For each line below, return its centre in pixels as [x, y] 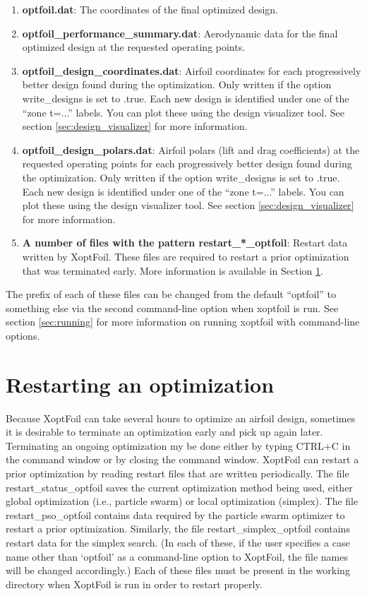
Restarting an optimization [140, 384]
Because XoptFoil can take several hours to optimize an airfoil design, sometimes [181, 418]
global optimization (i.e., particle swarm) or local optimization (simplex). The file [182, 501]
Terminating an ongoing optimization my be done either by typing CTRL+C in [178, 445]
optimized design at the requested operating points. [134, 47]
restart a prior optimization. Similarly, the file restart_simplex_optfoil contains [178, 529]
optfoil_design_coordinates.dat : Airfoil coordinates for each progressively [192, 70]
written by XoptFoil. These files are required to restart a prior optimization [186, 256]
